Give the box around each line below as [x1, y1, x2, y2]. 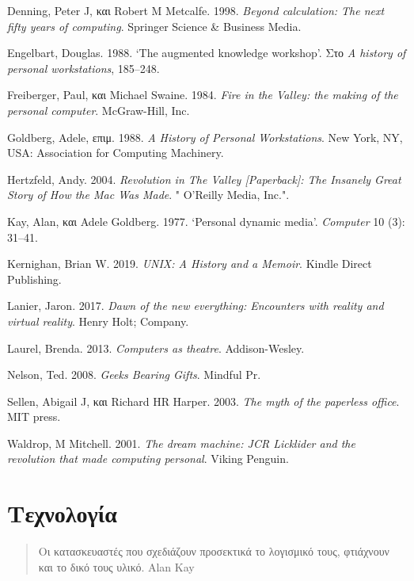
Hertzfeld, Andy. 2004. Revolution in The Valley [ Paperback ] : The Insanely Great [7, 170, 401, 187]
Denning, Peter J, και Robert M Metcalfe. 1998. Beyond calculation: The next [7, 2, 385, 18]
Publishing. [7, 270, 62, 287]
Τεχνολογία [7, 497, 117, 529]
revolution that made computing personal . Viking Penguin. [7, 450, 289, 467]
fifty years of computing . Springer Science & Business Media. [7, 17, 302, 34]
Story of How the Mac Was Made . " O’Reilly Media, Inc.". [7, 186, 290, 203]
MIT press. [7, 408, 61, 425]
